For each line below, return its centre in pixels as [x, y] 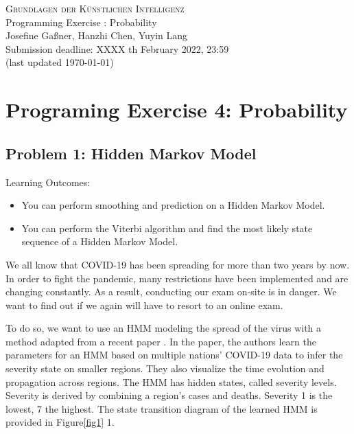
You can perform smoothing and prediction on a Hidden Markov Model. [173, 205]
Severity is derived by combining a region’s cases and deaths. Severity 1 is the [169, 395]
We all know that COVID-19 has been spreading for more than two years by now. [178, 264]
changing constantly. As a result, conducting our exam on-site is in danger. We [171, 292]
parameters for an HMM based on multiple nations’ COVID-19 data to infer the [174, 355]
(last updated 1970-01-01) [60, 62]
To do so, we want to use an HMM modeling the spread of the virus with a [164, 328]
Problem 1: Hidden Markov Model [131, 153]
